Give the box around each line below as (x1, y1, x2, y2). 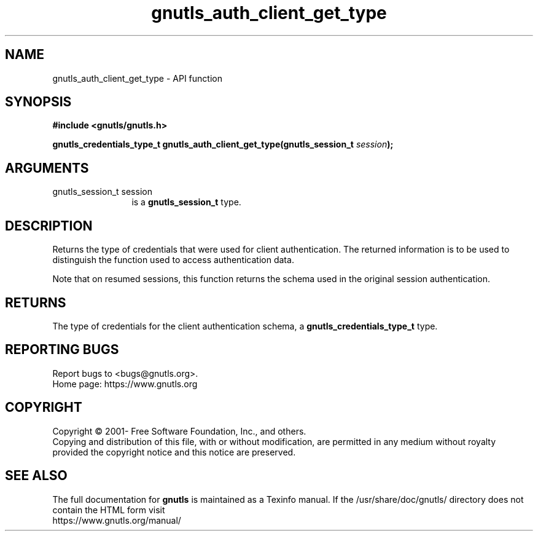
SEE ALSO (5, 468, 68, 484)
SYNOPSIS (5, 94, 72, 110)
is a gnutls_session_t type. (131, 197, 241, 208)
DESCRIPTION (5, 218, 93, 234)
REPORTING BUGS (5, 342, 119, 358)
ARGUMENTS (5, 160, 89, 176)
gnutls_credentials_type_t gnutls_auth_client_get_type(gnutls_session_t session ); (52, 139, 394, 150)
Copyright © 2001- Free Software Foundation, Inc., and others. (52, 425, 306, 436)
